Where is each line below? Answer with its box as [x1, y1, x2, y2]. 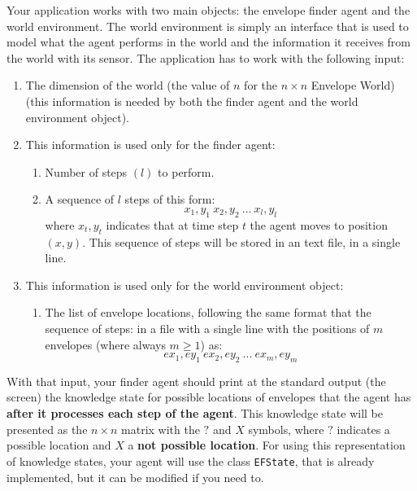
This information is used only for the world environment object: [25, 276, 344, 293]
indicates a [337, 420, 390, 437]
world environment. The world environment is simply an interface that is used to [7, 17, 409, 34]
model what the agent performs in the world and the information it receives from [7, 33, 410, 50]
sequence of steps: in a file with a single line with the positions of [45, 319, 370, 336]
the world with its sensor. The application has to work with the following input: [7, 49, 405, 66]
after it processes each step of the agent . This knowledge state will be [7, 405, 383, 422]
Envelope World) [311, 77, 395, 94]
